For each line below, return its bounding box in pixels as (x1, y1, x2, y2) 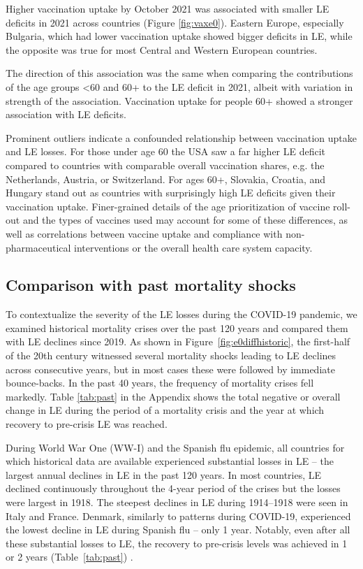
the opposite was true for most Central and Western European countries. (6, 42, 318, 57)
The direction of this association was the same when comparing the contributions (6, 66, 353, 80)
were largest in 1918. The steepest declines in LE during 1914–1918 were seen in (6, 495, 348, 510)
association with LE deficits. (6, 107, 126, 122)
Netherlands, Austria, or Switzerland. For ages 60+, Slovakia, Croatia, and (6, 171, 326, 186)
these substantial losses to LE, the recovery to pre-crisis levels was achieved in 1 (6, 535, 348, 550)
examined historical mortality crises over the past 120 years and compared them (6, 320, 348, 335)
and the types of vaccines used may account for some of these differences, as (22, 213, 348, 227)
